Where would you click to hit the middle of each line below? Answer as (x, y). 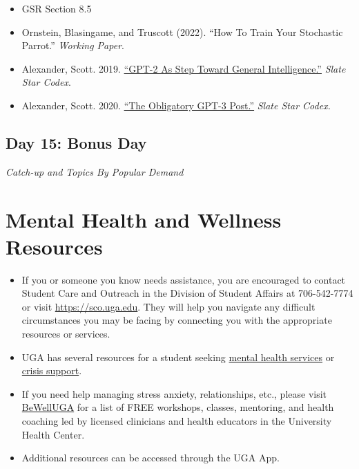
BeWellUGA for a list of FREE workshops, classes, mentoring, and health (178, 407)
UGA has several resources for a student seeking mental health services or (178, 357)
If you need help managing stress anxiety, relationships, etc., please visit (174, 393)
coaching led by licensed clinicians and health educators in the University (177, 421)
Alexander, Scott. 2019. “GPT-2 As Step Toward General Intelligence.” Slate (184, 68)
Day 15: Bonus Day (76, 142)
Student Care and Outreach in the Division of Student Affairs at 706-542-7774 (187, 293)
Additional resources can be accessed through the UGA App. (151, 458)
